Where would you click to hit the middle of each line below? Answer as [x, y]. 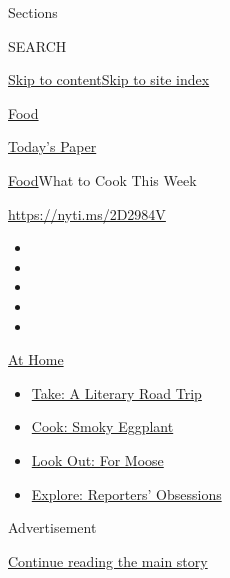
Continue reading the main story [108, 560]
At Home [36, 359]
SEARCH [37, 45]
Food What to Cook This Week [102, 179]
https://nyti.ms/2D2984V [87, 213]
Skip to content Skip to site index [109, 79]
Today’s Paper [52, 146]
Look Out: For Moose [97, 459]
